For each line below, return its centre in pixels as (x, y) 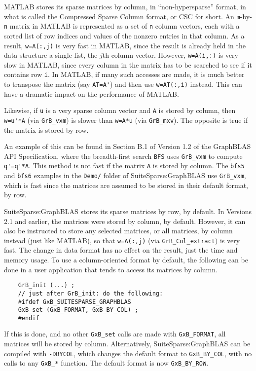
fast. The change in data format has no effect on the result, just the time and (121, 250)
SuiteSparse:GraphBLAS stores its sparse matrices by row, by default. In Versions (128, 211)
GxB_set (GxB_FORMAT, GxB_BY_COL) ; (78, 310)
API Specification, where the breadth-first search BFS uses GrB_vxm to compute (123, 156)
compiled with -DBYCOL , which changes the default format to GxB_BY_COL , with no (128, 353)
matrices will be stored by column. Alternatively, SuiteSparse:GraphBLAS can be (127, 344)
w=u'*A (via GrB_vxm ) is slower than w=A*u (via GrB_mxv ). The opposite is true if (126, 120)
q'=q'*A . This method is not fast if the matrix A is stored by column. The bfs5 (124, 166)
